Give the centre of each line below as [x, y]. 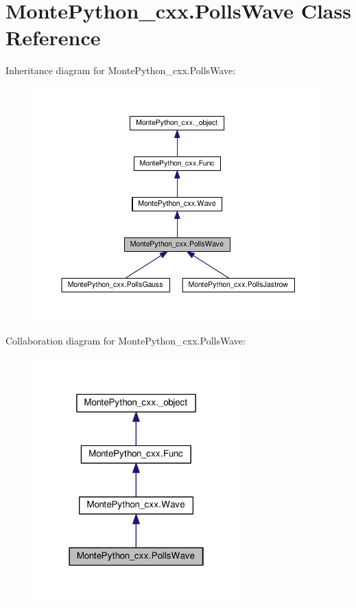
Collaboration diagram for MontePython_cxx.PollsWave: [126, 341]
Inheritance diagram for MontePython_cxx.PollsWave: [121, 70]
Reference [53, 37]
